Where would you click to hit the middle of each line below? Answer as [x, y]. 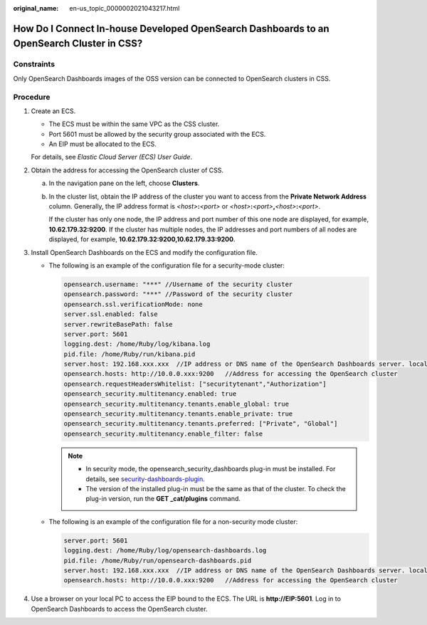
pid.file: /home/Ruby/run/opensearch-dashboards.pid [158, 560]
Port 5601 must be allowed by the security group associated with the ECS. [157, 134]
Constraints [34, 64]
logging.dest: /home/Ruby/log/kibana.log [137, 344]
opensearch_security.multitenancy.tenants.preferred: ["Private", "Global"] [201, 424]
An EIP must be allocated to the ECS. [102, 144]
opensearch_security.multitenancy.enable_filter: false [163, 434]
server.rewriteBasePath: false [118, 324]
